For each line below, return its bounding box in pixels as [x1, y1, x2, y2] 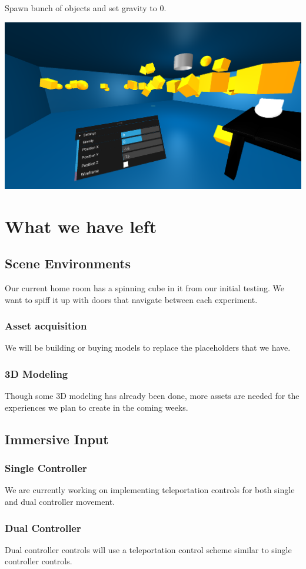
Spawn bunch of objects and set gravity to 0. [5, 2, 167, 14]
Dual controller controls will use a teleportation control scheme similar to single [5, 543, 292, 555]
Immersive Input [5, 430, 109, 448]
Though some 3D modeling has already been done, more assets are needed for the [5, 390, 300, 402]
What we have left [5, 214, 157, 238]
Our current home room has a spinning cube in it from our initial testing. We [5, 282, 284, 294]
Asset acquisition [5, 318, 87, 333]
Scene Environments [5, 254, 131, 272]
